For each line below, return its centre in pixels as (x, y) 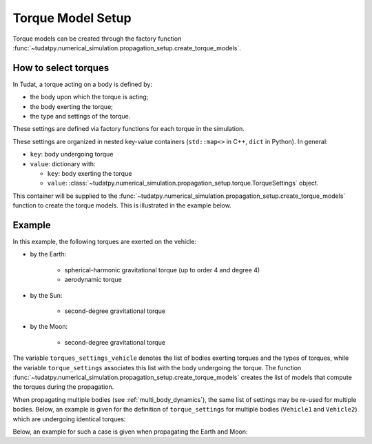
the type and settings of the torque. (80, 117)
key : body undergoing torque (72, 154)
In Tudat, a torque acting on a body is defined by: (83, 84)
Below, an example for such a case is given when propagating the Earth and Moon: (130, 432)
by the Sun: (46, 295)
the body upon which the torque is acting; (89, 97)
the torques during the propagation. (63, 387)
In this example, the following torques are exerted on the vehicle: (104, 242)
